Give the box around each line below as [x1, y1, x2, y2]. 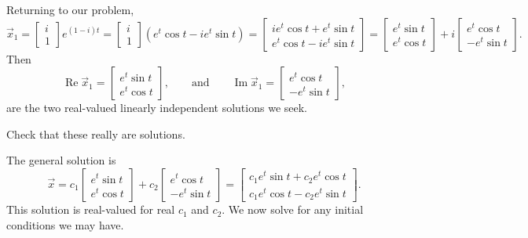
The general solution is [6, 152, 116, 168]
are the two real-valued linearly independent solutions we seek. [6, 99, 307, 116]
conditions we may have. [6, 216, 124, 233]
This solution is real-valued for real [6, 201, 175, 218]
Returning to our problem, [6, 2, 134, 17]
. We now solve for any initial [222, 201, 364, 218]
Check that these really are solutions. [6, 125, 185, 142]
